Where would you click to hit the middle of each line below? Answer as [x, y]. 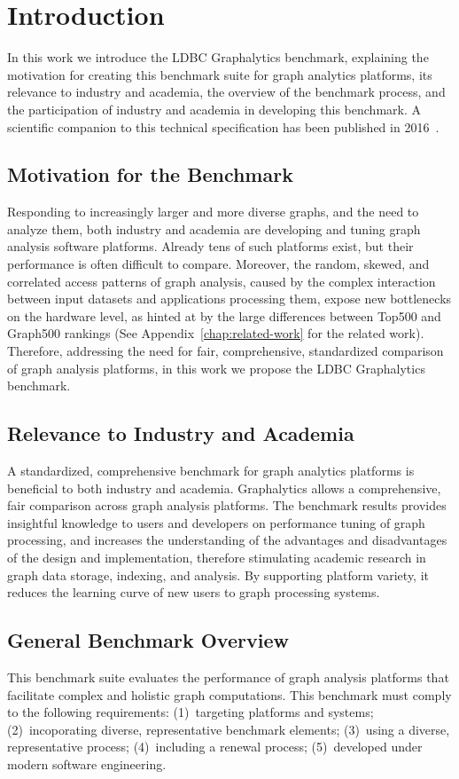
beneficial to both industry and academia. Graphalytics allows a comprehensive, [224, 488]
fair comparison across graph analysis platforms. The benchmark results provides [227, 505]
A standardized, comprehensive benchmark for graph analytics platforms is [211, 471]
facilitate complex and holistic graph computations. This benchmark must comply [229, 694]
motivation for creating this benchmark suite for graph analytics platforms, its [220, 74]
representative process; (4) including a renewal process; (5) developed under [215, 747]
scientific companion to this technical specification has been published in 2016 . [223, 126]
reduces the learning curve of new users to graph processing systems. [194, 592]
